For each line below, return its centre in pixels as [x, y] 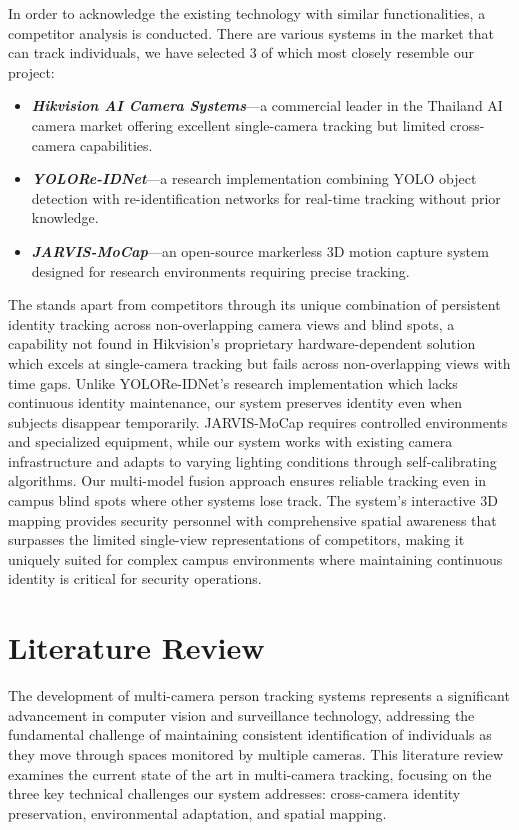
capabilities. [116, 144]
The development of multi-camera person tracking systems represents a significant [259, 695]
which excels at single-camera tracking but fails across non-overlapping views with [259, 362]
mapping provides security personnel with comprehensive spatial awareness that [252, 519]
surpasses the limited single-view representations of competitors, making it [236, 539]
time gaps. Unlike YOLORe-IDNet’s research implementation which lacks [233, 382]
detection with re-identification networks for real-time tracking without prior [266, 197]
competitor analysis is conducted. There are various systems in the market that [251, 32]
